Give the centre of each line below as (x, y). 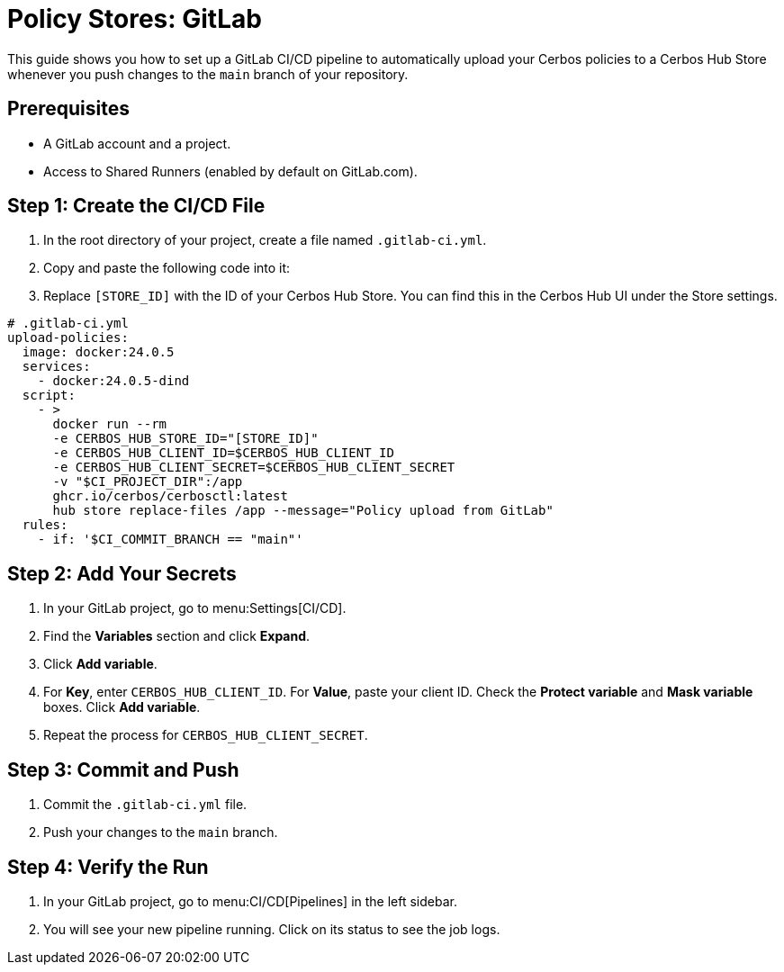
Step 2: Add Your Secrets (122, 573)
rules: (45, 525)
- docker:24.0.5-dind (113, 381)
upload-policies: (68, 338)
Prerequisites (68, 109)
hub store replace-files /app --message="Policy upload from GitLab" (303, 511)
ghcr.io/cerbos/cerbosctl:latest (170, 496)
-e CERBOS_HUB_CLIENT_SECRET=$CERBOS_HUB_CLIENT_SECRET (254, 468)
